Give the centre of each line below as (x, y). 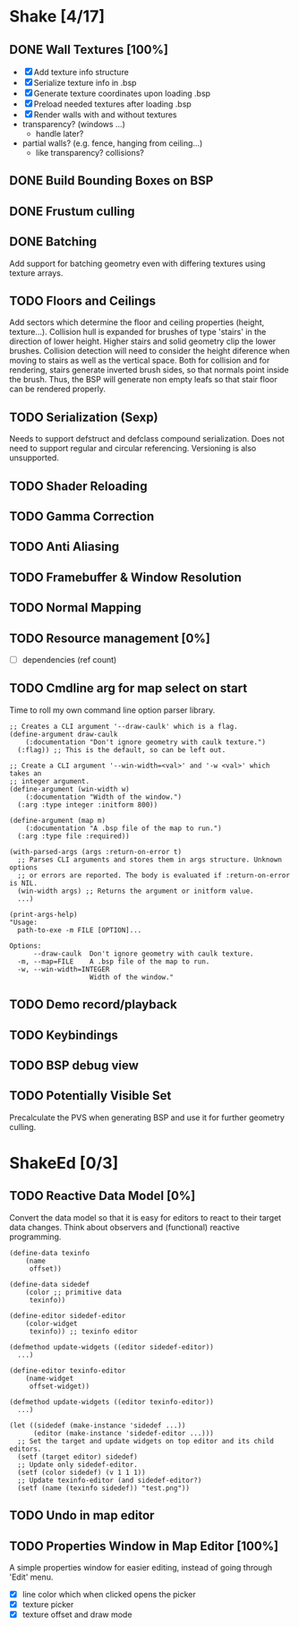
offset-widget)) (60, 1386)
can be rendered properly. (57, 389)
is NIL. (24, 883)
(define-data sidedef (50, 1284)
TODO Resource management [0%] (110, 638)
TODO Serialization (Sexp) (84, 417)
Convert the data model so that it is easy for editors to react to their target (145, 1217)
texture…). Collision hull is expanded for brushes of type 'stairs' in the (138, 332)
